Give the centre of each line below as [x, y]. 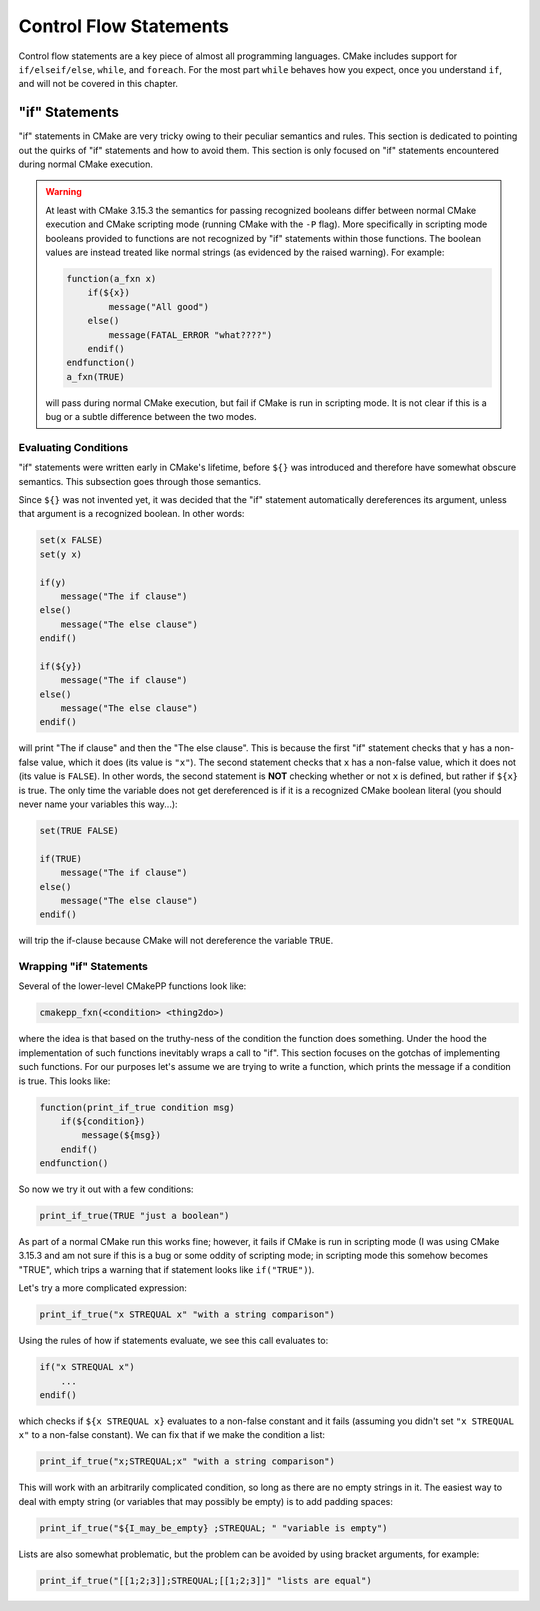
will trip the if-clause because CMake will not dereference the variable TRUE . [176, 941]
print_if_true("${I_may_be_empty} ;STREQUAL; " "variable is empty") [213, 1528]
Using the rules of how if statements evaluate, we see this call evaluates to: [173, 1341]
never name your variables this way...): [98, 804]
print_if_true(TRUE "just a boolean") [134, 1216]
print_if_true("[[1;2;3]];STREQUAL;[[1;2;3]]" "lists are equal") [205, 1580]
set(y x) [61, 554]
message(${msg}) [121, 1135]
